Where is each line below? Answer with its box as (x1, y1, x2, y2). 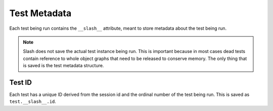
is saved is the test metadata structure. (23, 63, 104, 69)
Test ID (9, 78, 32, 87)
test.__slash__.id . (9, 98, 57, 104)
